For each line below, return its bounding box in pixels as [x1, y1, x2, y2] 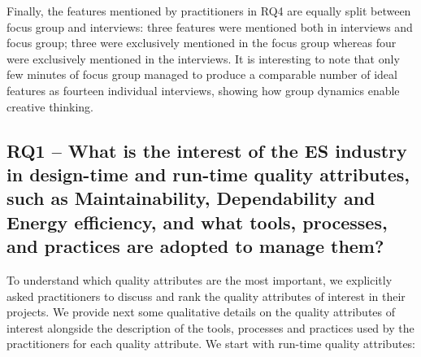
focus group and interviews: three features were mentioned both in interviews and [7, 18, 413, 35]
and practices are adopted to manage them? [7, 233, 384, 259]
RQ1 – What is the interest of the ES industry [7, 137, 407, 163]
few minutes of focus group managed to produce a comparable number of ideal [7, 66, 397, 83]
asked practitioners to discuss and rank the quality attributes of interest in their [7, 287, 406, 304]
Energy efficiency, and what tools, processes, [7, 209, 388, 234]
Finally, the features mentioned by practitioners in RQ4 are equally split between [7, 2, 411, 19]
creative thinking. [7, 98, 94, 115]
